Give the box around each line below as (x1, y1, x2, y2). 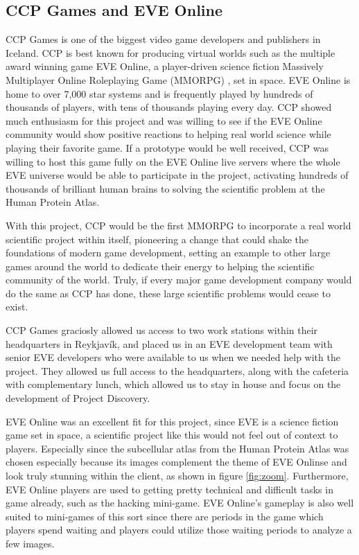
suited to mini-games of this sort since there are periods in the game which (6, 509, 324, 523)
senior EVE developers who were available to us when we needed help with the (6, 350, 340, 364)
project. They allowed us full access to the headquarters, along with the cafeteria (6, 363, 349, 378)
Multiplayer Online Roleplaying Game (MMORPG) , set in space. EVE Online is (6, 72, 351, 87)
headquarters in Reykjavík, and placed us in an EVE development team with (6, 336, 333, 351)
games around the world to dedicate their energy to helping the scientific (6, 258, 315, 273)
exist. (6, 299, 28, 314)
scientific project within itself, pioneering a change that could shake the (6, 231, 309, 246)
